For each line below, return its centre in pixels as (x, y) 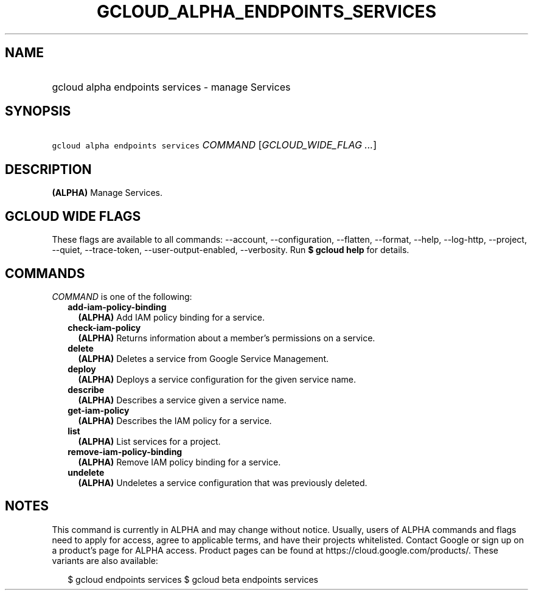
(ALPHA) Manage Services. (107, 193)
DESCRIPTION (48, 169)
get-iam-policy (99, 410)
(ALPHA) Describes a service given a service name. (182, 400)
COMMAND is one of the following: (122, 296)
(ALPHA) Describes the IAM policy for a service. (175, 420)
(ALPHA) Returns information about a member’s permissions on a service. (227, 338)
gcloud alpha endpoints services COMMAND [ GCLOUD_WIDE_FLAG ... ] (214, 145)
